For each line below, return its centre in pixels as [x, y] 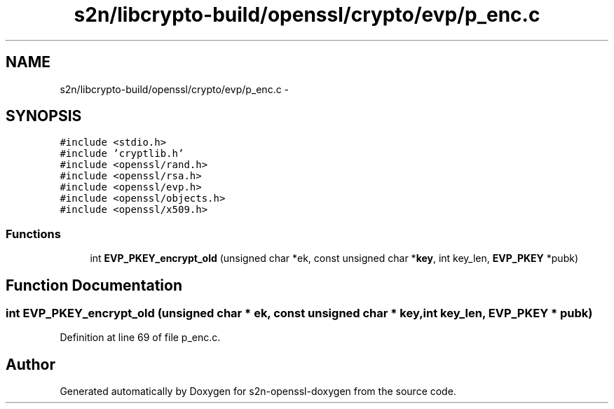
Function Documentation [94, 285]
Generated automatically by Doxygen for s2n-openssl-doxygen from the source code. [258, 391]
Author [30, 364]
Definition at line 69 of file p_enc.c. [140, 338]
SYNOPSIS [44, 116]
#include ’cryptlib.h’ [122, 154]
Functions [33, 234]
